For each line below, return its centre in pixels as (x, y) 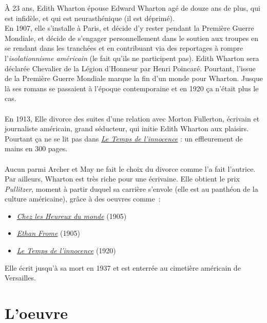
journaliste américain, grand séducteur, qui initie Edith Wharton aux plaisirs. (127, 128)
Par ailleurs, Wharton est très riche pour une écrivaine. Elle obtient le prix (122, 179)
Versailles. (20, 278)
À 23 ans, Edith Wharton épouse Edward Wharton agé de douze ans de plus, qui (132, 8)
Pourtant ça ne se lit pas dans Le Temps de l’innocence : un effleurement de (124, 138)
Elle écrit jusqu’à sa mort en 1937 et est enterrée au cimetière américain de (123, 267)
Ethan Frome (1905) (48, 233)
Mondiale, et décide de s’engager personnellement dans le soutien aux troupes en (131, 38)
